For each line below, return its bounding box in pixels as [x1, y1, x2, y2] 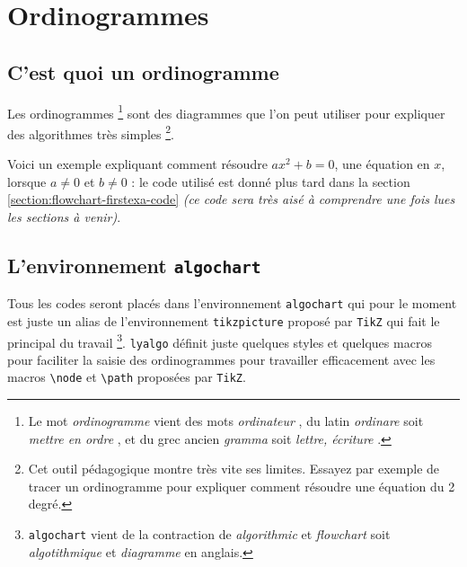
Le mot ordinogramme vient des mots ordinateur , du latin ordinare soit [28, 412, 424, 430]
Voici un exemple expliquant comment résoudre [7, 155, 268, 173]
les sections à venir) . [7, 207, 121, 226]
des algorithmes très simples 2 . [7, 121, 174, 143]
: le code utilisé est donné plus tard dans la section [131, 172, 410, 190]
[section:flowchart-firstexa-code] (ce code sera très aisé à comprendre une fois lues [7, 190, 455, 208]
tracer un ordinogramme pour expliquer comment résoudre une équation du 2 [28, 476, 455, 495]
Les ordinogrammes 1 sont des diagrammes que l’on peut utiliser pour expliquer [7, 101, 445, 122]
